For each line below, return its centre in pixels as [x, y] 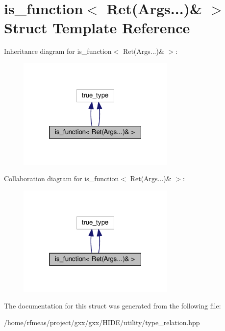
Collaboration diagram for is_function [62, 178]
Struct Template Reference [97, 28]
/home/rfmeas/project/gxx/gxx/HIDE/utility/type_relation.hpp [102, 322]
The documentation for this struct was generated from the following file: [112, 306]
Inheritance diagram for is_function [58, 51]
